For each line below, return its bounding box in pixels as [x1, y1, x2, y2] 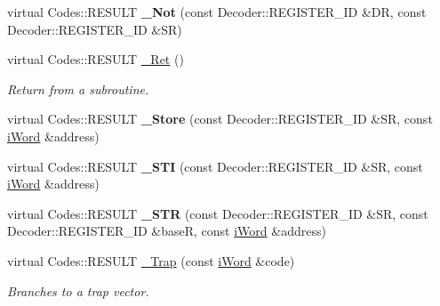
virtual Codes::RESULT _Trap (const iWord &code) [7, 251, 295, 270]
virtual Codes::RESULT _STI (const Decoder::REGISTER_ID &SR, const [7, 157, 423, 175]
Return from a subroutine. [7, 79, 149, 98]
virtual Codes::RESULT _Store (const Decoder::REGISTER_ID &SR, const [7, 109, 433, 128]
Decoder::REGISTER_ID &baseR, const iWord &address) [7, 221, 326, 240]
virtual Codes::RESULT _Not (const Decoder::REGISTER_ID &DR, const [7, 3, 427, 20]
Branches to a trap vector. [7, 281, 149, 300]
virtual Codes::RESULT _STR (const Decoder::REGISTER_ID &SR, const [7, 204, 428, 222]
